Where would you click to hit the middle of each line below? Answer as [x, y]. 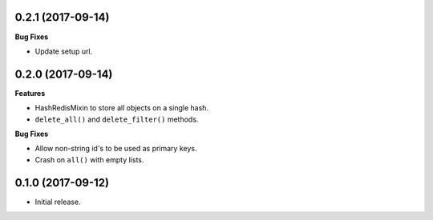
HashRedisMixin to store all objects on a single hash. [121, 108]
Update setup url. [64, 51]
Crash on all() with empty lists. [89, 159]
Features [30, 93]
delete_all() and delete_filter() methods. [117, 119]
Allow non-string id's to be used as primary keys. [116, 149]
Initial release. [58, 202]
